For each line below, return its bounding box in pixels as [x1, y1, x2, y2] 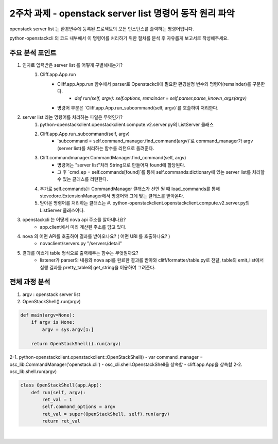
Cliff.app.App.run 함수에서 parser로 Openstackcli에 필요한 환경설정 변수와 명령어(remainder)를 [57, 81, 252, 87]
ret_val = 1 [42, 396, 72, 402]
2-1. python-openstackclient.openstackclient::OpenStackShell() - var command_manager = [9, 354, 203, 360]
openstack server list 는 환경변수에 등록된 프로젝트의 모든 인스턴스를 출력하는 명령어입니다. [9, 26, 194, 32]
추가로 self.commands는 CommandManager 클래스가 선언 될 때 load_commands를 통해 [40, 186, 220, 192]
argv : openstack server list [22, 291, 80, 298]
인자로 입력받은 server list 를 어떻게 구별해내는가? [22, 62, 123, 68]
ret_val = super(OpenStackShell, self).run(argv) [42, 411, 170, 417]
